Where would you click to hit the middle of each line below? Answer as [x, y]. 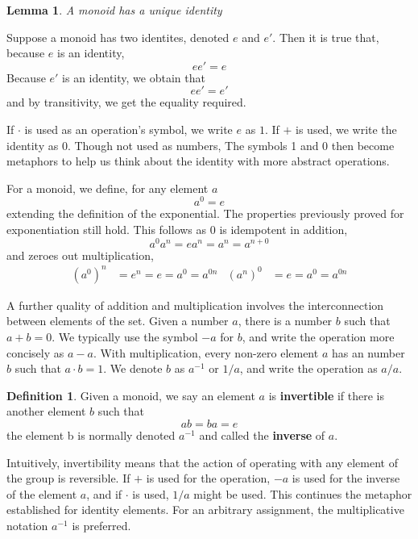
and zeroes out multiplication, [80, 255]
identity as [33, 145]
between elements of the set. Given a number [118, 321]
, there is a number [285, 321]
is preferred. [101, 525]
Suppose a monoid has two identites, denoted [118, 37]
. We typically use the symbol [125, 336]
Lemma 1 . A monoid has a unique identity [114, 10]
